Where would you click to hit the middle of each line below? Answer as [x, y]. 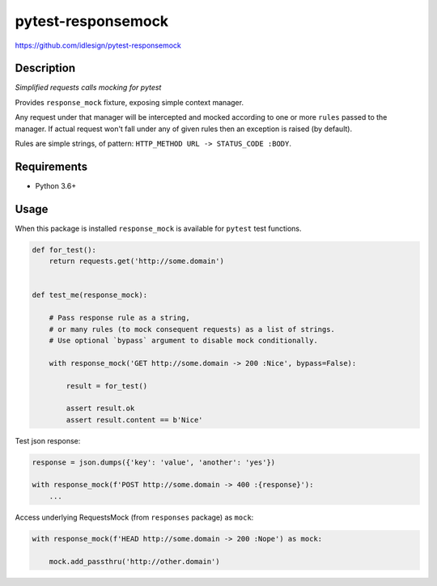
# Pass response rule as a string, [119, 318]
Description [45, 68]
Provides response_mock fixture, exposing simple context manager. [129, 102]
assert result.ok [100, 408]
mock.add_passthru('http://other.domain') [134, 561]
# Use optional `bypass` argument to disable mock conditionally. [184, 340]
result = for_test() [107, 386]
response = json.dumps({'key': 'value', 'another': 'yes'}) [154, 462]
